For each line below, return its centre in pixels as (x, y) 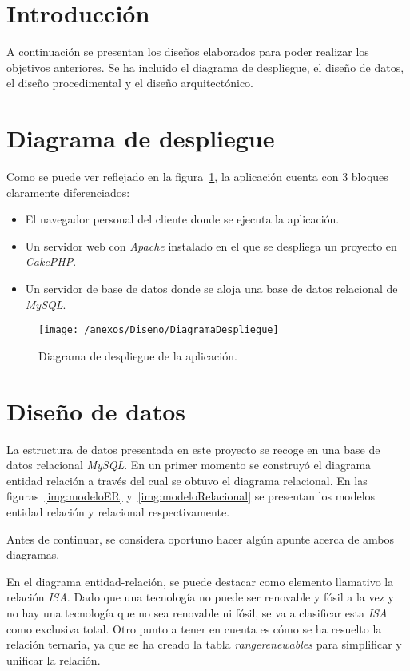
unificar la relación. (54, 659)
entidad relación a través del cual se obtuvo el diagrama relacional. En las (187, 480)
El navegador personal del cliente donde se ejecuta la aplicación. (182, 219)
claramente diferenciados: (68, 192)
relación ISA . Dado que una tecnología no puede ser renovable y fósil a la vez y (200, 597)
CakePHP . (51, 261)
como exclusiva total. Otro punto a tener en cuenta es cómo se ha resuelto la (194, 628)
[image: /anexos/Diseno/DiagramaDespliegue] (159, 330)
